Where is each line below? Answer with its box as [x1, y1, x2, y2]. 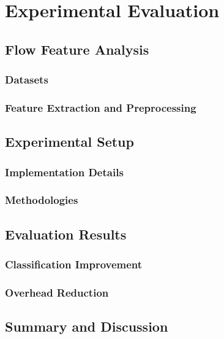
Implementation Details [5, 164, 124, 179]
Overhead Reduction [5, 284, 109, 300]
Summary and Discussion [5, 317, 168, 336]
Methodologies [5, 192, 78, 208]
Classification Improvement [5, 257, 143, 272]
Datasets [5, 72, 48, 87]
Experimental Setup [5, 132, 134, 151]
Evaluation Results [5, 224, 127, 243]
